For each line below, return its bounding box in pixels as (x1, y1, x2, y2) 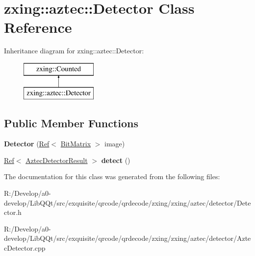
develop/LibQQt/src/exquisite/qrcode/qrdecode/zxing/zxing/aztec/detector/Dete (4, 197, 251, 208)
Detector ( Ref (4, 139, 50, 149)
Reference (4, 17, 72, 37)
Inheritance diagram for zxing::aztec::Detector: (4, 46, 144, 56)
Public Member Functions (4, 116, 138, 131)
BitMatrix (60, 139, 91, 149)
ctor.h (4, 207, 22, 217)
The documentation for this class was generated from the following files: (4, 171, 220, 182)
